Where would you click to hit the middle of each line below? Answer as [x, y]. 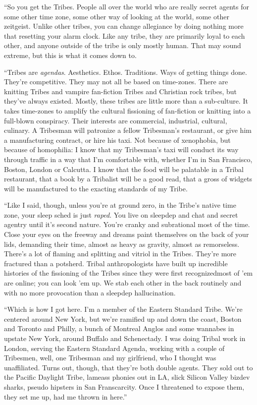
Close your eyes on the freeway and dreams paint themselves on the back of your [127, 234]
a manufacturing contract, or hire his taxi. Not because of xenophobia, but [117, 140]
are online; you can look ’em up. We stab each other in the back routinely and [123, 283]
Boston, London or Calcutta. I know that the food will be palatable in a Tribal [124, 169]
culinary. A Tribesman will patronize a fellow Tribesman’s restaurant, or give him [128, 130]
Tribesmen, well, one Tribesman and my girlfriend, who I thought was [110, 358]
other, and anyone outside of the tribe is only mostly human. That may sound [123, 45]
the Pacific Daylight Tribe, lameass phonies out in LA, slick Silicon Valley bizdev [127, 377]
